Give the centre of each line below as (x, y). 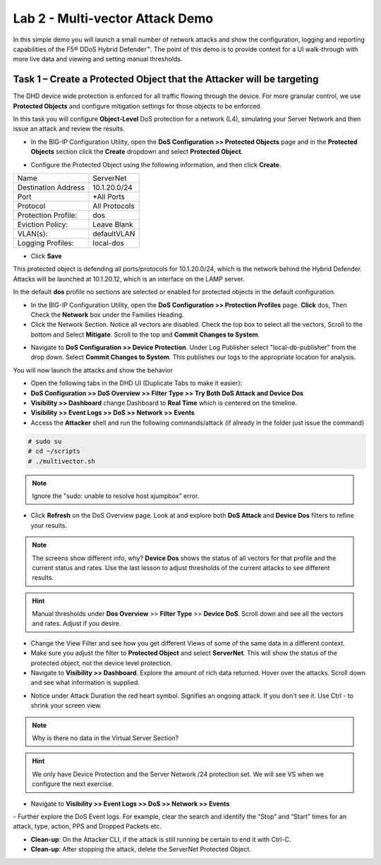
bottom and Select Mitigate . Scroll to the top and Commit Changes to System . (145, 334)
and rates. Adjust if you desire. (77, 624)
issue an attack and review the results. (69, 129)
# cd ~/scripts (54, 451)
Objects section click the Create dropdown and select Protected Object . (137, 152)
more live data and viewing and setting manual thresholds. (98, 59)
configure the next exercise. (73, 784)
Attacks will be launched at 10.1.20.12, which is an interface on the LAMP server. (129, 279)
